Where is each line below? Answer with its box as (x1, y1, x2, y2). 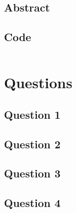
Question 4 (4, 195, 61, 210)
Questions (4, 72, 73, 93)
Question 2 (4, 136, 61, 151)
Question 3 (4, 165, 61, 181)
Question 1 (4, 106, 61, 122)
